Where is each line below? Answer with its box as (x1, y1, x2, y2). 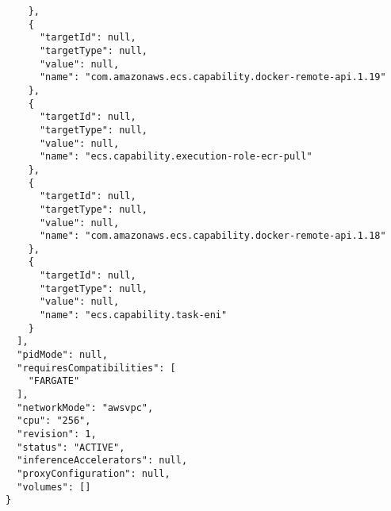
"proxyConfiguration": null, (17, 467, 171, 479)
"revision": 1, (17, 428, 97, 440)
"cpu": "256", (17, 415, 91, 427)
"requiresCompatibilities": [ (17, 362, 176, 374)
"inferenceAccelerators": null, (17, 455, 188, 467)
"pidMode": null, (17, 349, 108, 361)
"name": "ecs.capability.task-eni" (39, 309, 228, 321)
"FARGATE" (28, 375, 80, 387)
